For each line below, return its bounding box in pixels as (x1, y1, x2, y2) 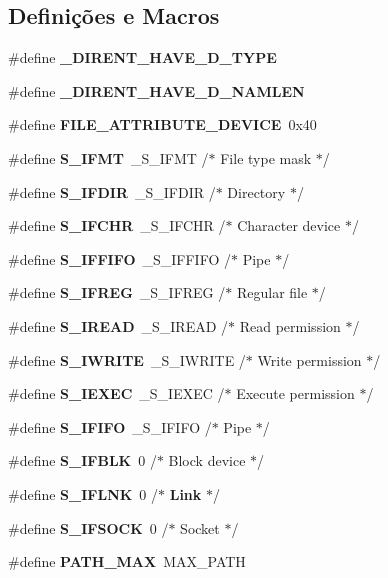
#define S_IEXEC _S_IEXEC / (8, 383, 225, 404)
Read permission (239, 315, 341, 336)
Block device (168, 450, 246, 471)
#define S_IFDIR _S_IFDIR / (8, 181, 216, 202)
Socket (180, 517, 220, 538)
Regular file (236, 282, 308, 303)
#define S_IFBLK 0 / (8, 450, 157, 471)
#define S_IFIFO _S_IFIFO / (8, 416, 212, 437)
